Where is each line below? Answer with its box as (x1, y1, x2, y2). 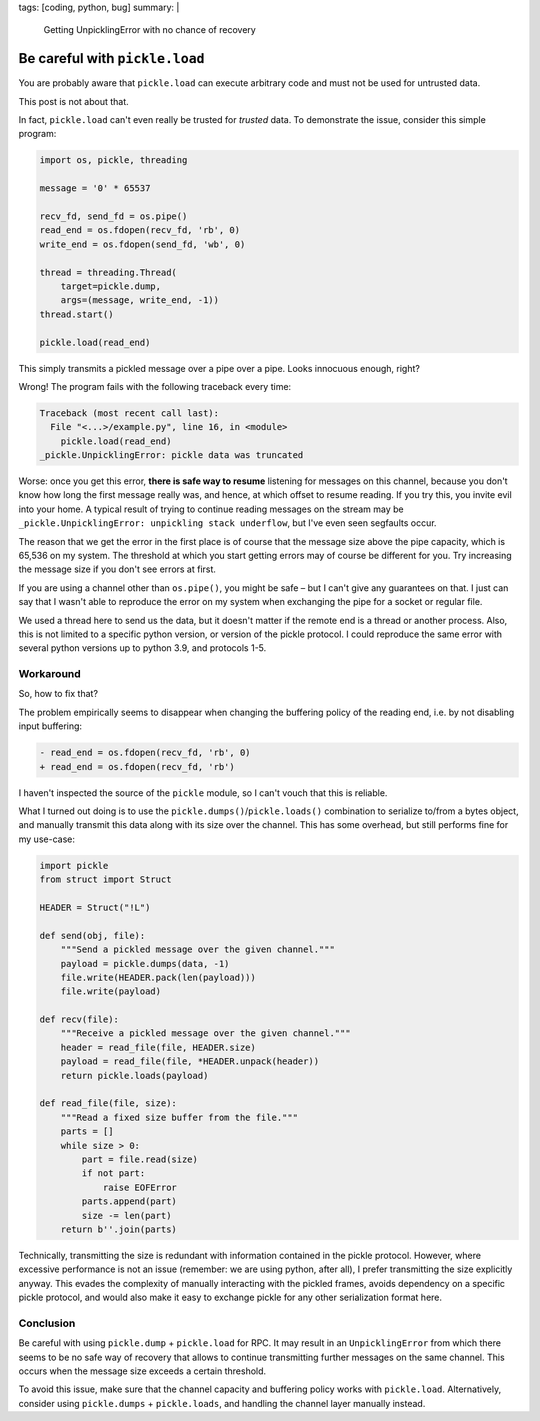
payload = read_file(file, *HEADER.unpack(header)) (60, 1056, 320, 1067)
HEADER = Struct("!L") (39, 901, 151, 913)
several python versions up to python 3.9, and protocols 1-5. (18, 642, 267, 654)
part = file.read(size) (81, 1153, 199, 1165)
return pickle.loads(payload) (60, 1070, 209, 1081)
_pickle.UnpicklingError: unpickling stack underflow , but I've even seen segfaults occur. (18, 517, 437, 529)
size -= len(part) (81, 1210, 172, 1221)
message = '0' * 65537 (39, 183, 151, 194)
